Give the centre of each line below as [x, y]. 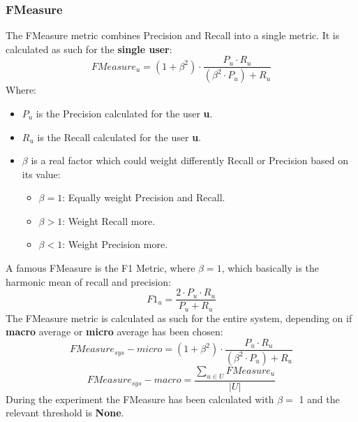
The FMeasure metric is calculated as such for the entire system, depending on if [179, 318]
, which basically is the [270, 268]
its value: [41, 174]
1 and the [319, 399]
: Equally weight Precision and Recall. [144, 197]
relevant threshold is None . [65, 413]
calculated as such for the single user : [89, 49]
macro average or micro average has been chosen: [114, 332]
